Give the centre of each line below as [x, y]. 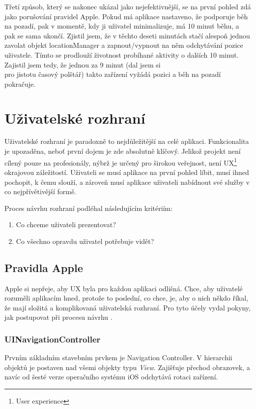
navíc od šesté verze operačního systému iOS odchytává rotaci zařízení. [111, 377]
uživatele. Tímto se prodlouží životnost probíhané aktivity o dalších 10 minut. [122, 54]
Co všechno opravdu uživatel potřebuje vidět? [85, 241]
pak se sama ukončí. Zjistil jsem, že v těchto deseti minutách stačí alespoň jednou [127, 35]
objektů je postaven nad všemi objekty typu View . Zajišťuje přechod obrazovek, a [127, 367]
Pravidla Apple [44, 267]
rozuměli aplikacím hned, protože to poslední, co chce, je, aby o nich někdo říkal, [127, 298]
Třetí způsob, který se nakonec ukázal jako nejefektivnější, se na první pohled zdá [128, 6]
